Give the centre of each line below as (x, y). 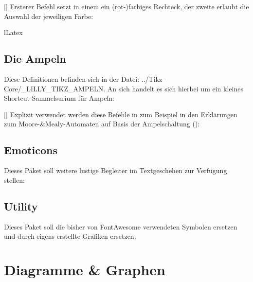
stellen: (14, 180)
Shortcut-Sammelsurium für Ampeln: (59, 98)
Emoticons (31, 150)
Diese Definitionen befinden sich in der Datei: (72, 79)
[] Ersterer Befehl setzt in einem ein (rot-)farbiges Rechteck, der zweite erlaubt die (126, 6)
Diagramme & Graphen (85, 269)
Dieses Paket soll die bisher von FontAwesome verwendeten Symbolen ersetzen (121, 226)
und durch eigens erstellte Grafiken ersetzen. (70, 236)
